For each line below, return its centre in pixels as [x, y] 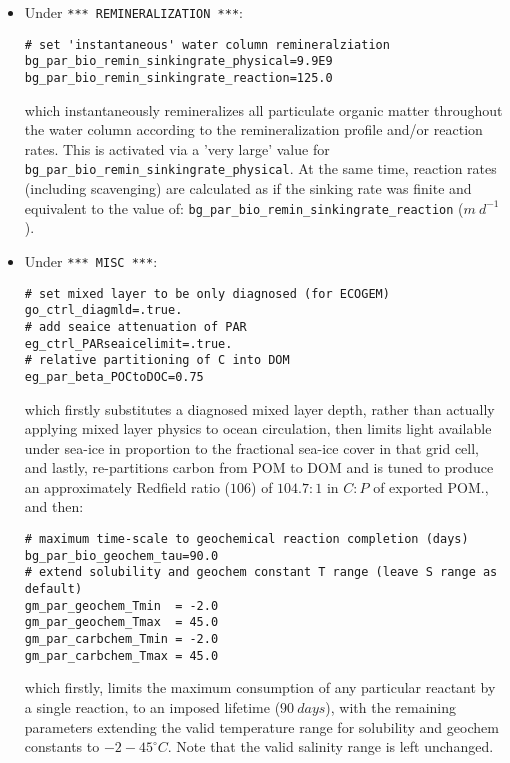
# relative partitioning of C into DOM [157, 360]
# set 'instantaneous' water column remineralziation [207, 44]
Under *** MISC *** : [91, 260]
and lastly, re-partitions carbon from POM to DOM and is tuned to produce [259, 467]
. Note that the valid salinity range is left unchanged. [330, 746]
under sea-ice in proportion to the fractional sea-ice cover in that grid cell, [252, 447]
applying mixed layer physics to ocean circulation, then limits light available [258, 428]
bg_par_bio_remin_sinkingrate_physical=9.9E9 [178, 61]
